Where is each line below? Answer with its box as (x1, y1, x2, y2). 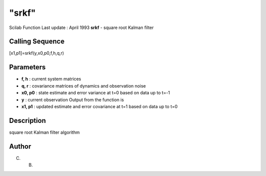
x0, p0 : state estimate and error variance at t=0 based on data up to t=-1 (21, 90, 170, 96)
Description (9, 116, 46, 125)
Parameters (9, 63, 46, 71)
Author (9, 142, 32, 150)
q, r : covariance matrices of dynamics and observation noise (21, 83, 146, 88)
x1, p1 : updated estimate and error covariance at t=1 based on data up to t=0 (21, 103, 178, 109)
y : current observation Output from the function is (21, 96, 124, 103)
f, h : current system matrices (21, 76, 81, 82)
